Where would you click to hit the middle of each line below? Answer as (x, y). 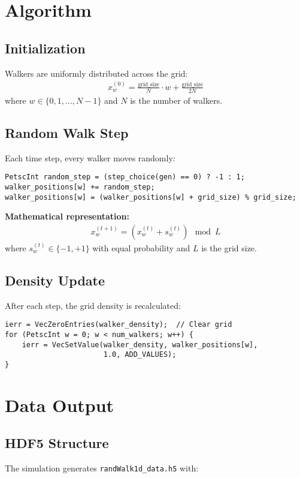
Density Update (55, 280)
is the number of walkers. (176, 100)
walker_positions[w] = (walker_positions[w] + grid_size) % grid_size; (151, 197)
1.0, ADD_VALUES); (140, 355)
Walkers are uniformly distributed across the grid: (96, 73)
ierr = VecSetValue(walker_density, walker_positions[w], (140, 345)
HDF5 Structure (57, 443)
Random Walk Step (67, 132)
